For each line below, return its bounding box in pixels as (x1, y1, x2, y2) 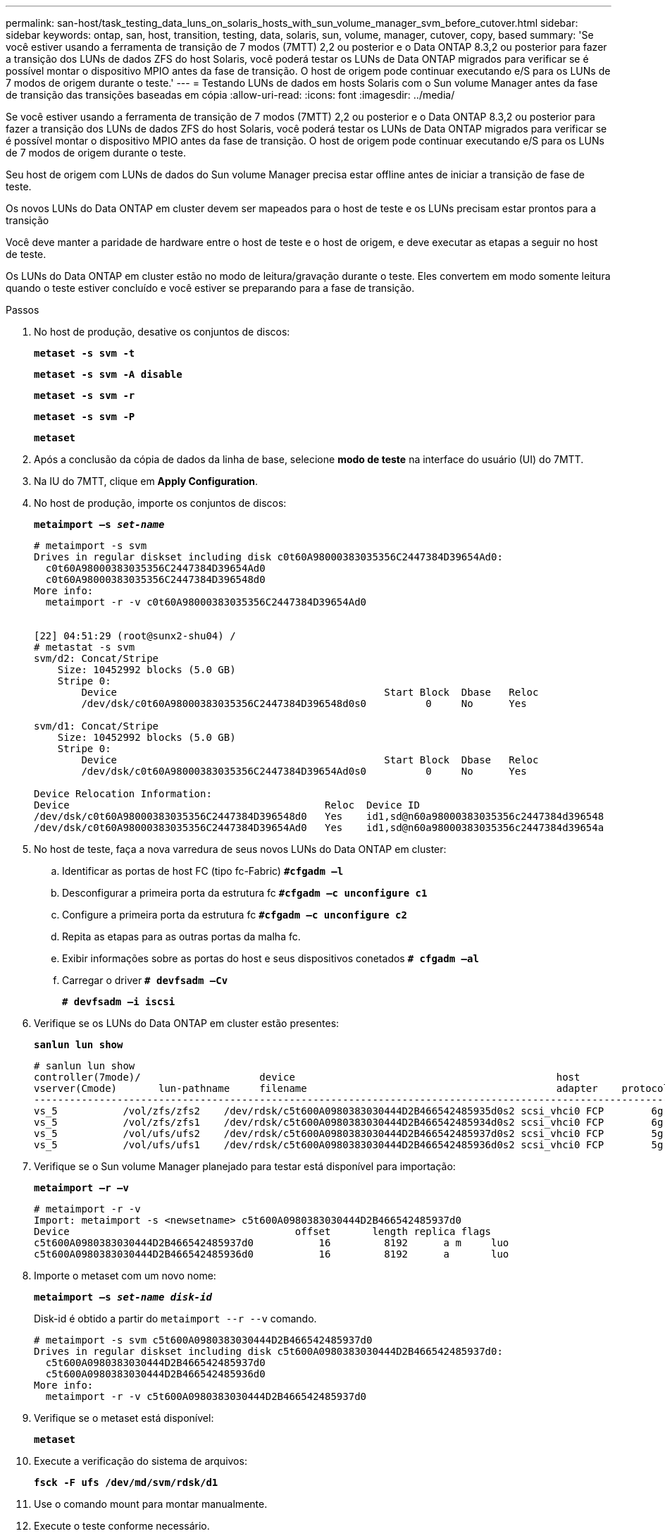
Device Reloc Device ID (34, 799, 420, 811)
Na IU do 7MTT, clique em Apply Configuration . (34, 475, 259, 487)
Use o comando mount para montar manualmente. (34, 1498, 268, 1510)
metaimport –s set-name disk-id (34, 1291, 212, 1303)
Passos (6, 304, 39, 316)
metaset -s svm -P (34, 411, 135, 422)
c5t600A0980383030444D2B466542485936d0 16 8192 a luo (34, 1248, 509, 1260)
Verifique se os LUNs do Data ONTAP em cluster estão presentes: (34, 1017, 340, 1029)
